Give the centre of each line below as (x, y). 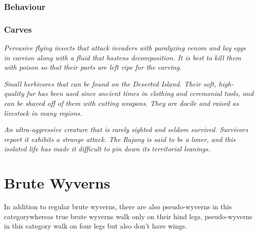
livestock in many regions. (43, 113)
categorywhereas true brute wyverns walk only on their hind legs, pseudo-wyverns (128, 216)
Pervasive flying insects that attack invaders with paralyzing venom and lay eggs (125, 48)
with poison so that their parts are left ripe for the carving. (93, 67)
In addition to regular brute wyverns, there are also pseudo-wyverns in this (118, 207)
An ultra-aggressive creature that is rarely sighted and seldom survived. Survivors (126, 129)
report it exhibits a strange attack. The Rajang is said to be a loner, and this (120, 139)
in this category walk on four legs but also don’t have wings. (96, 226)
